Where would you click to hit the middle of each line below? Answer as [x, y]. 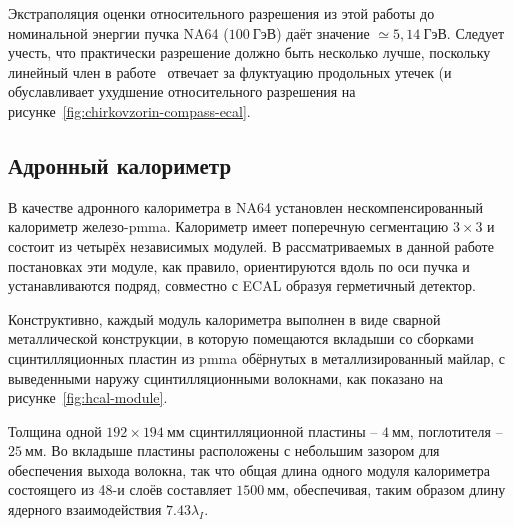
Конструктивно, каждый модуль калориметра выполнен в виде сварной [224, 318]
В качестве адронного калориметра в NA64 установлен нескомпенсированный [245, 206]
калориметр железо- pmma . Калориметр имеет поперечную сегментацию [228, 226]
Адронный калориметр [120, 164]
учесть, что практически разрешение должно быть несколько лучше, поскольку [249, 52]
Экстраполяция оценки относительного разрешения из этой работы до [221, 13]
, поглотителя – [456, 430]
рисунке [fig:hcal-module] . [88, 397]
